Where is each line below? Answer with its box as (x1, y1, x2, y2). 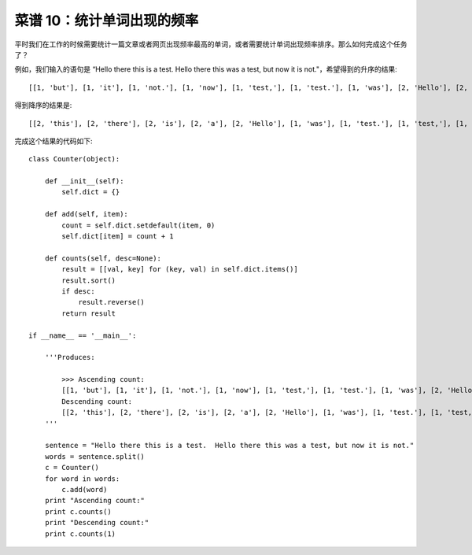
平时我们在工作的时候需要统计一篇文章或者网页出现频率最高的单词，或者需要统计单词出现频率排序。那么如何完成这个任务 (14, 39, 407, 49)
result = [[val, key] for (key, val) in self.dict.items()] (61, 265, 298, 274)
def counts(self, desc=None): (44, 253, 161, 263)
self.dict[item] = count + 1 (61, 232, 175, 241)
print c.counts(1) (44, 529, 116, 538)
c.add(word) (61, 485, 108, 494)
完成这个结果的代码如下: (14, 136, 94, 146)
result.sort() (61, 276, 116, 285)
